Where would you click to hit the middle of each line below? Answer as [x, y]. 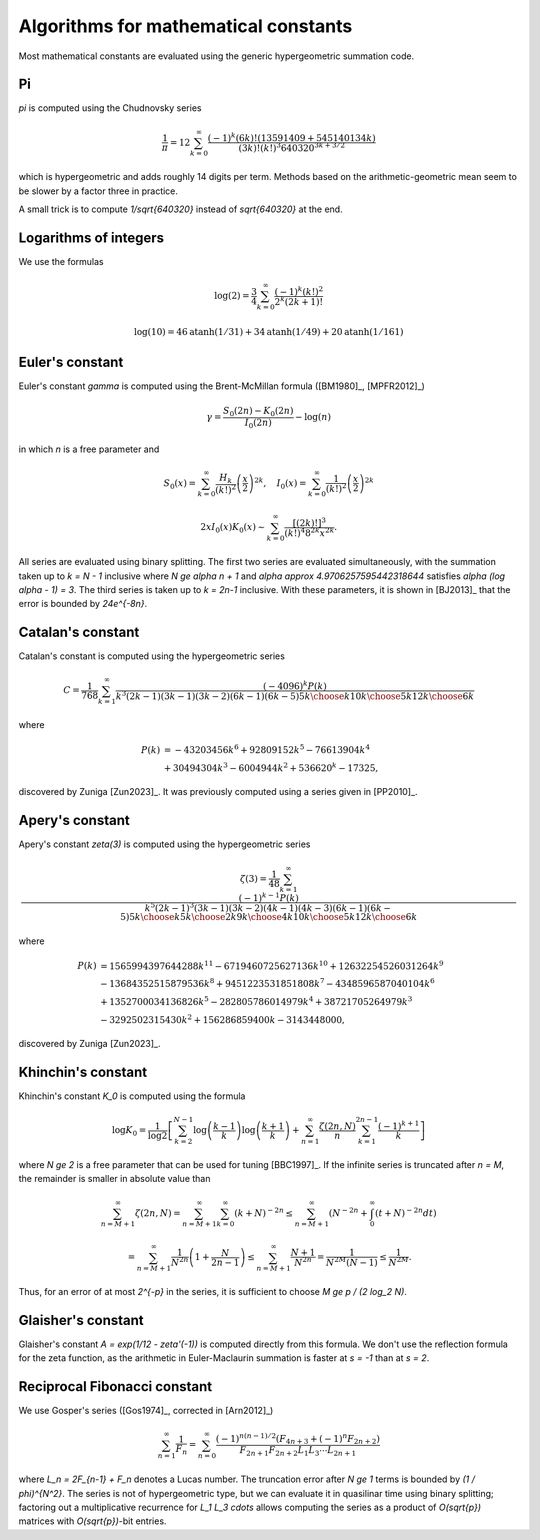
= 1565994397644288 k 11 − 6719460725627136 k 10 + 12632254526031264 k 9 [272, 965]
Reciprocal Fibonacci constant [115, 1386]
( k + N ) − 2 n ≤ [263, 1212]
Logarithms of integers [91, 237]
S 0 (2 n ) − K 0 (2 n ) [258, 412]
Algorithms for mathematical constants [185, 26]
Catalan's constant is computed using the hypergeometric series [151, 656]
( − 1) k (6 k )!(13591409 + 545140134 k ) [291, 137]
